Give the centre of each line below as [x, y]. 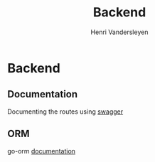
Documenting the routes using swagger [65, 112]
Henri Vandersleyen [119, 32]
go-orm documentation [42, 151]
